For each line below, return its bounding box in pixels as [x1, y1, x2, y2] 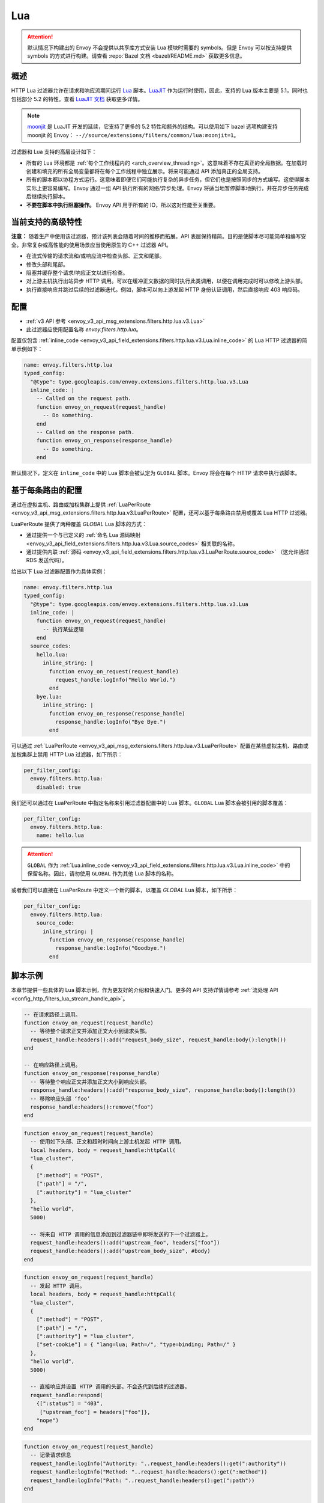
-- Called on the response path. [36, 429, 135, 435]
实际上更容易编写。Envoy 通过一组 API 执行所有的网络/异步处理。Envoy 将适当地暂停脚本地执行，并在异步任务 [26, 184, 299, 192]
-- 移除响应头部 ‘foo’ [30, 1095, 91, 1102]
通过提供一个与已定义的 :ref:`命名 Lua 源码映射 [26, 531, 141, 539]
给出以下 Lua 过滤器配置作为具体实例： [11, 568, 107, 575]
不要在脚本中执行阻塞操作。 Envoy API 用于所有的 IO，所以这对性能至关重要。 [26, 201, 219, 209]
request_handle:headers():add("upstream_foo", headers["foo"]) [30, 1239, 220, 1246]
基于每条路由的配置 [11, 485, 82, 495]
